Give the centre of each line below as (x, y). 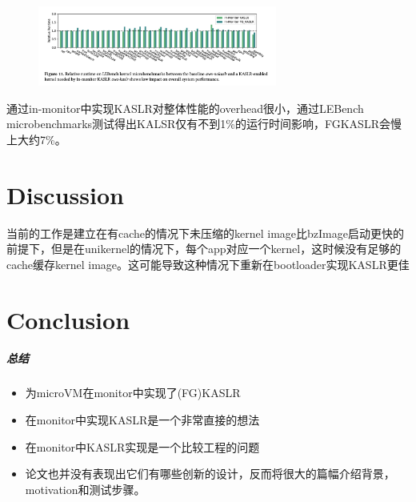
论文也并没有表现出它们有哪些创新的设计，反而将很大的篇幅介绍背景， (210, 474)
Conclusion (68, 319)
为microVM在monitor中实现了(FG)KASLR (133, 393)
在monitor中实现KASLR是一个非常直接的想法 (142, 419)
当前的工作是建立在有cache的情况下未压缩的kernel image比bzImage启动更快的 (205, 233)
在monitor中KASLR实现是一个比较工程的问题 (142, 446)
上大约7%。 (36, 139)
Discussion (65, 194)
